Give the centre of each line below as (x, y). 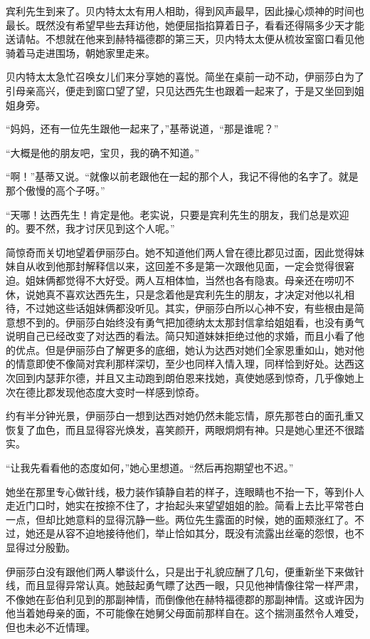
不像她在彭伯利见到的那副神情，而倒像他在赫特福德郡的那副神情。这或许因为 (185, 599)
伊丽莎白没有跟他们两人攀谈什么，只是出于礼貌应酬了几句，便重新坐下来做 (180, 571)
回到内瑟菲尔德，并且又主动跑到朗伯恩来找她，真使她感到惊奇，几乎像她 (185, 378)
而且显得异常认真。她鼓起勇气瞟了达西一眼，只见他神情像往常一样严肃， (195, 585)
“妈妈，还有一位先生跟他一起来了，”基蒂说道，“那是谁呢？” (142, 129)
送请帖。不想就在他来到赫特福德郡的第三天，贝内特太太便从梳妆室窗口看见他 (185, 39)
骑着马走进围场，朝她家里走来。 (80, 52)
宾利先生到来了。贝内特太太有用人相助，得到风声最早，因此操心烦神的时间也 (185, 11)
